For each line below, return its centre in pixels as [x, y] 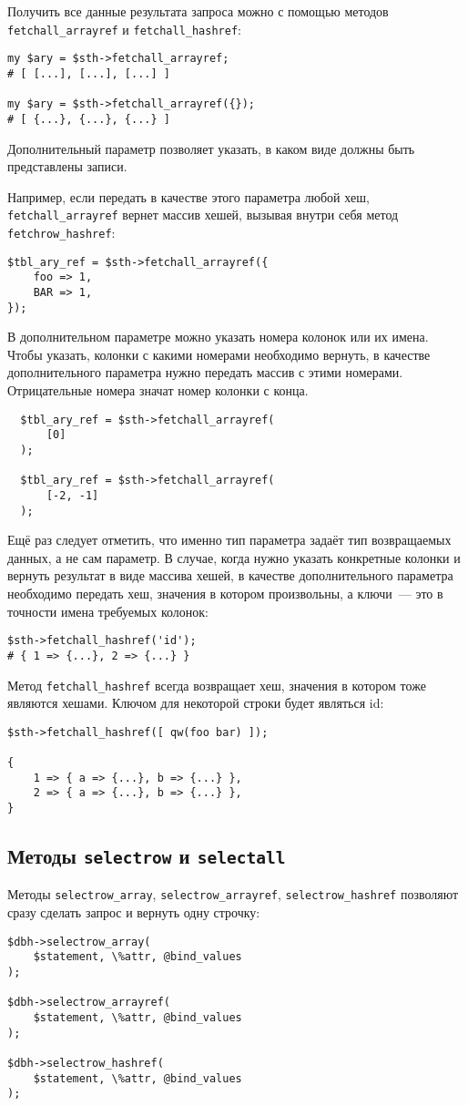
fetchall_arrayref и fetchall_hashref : [124, 29]
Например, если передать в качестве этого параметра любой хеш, [188, 196]
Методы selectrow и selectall [147, 856]
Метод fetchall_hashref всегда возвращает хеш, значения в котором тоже [217, 685]
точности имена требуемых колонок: [108, 611]
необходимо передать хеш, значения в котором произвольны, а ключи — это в [225, 593]
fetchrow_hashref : [61, 232]
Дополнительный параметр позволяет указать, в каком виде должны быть [211, 148]
